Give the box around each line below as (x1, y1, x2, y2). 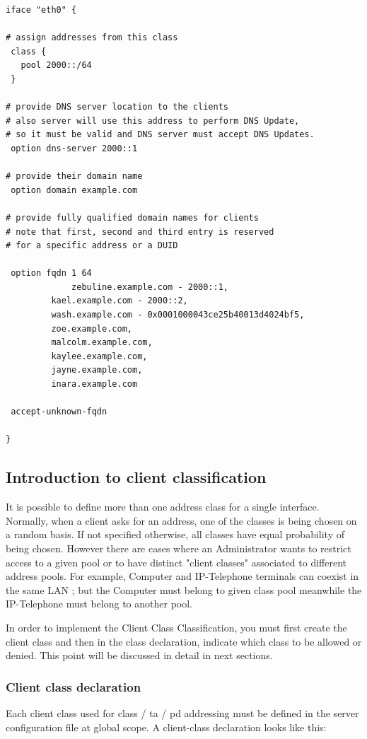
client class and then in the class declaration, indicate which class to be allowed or (6, 634, 362, 648)
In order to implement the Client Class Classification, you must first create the (6, 619, 347, 634)
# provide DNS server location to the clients (6, 102, 228, 112)
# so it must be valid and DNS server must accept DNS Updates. (6, 129, 315, 140)
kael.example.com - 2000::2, (51, 296, 188, 306)
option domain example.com (11, 185, 138, 195)
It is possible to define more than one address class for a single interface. (6, 499, 320, 514)
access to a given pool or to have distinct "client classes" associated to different (6, 554, 347, 569)
